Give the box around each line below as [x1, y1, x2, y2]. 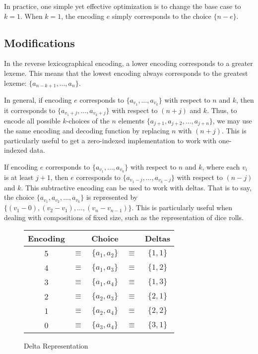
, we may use [212, 115, 252, 125]
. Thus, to [207, 105, 237, 115]
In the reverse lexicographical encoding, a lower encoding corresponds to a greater [4, 58, 253, 68]
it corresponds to [4, 105, 56, 115]
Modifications [4, 35, 75, 50]
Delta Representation [24, 341, 88, 351]
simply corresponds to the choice [112, 10, 211, 21]
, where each [202, 161, 240, 172]
